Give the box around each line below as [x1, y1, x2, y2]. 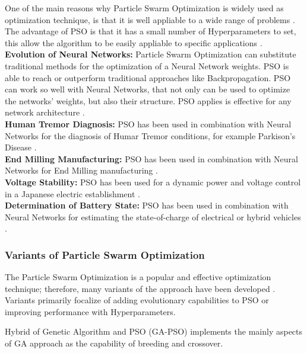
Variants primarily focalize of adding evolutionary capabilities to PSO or [5, 294, 269, 306]
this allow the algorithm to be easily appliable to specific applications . [5, 36, 262, 49]
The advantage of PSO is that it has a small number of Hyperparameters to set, [5, 25, 296, 37]
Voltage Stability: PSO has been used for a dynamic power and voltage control [5, 175, 301, 188]
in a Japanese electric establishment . [5, 187, 140, 200]
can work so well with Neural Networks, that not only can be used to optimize [5, 83, 290, 95]
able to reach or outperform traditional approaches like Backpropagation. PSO [5, 71, 291, 84]
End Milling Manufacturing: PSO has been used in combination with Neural [5, 152, 298, 165]
